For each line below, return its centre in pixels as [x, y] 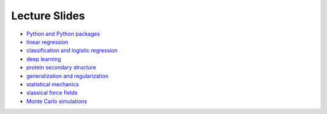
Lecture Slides [48, 16]
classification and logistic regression [72, 51]
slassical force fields [52, 93]
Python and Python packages [63, 34]
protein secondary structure [61, 68]
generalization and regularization [68, 76]
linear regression [48, 42]
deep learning [44, 59]
